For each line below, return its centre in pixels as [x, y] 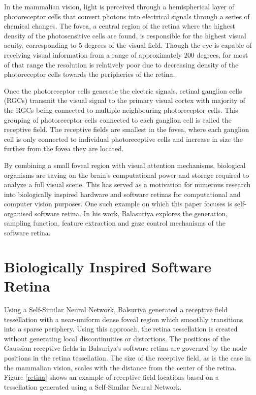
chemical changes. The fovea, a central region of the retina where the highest [120, 26]
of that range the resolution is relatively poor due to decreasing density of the [121, 64]
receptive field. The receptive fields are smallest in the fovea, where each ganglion [127, 129]
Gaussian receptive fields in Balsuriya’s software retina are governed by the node [126, 348]
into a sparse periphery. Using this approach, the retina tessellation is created [121, 329]
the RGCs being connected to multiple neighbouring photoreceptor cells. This [121, 110]
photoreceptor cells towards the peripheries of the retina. [90, 74]
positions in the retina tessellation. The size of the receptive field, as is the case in [128, 357]
